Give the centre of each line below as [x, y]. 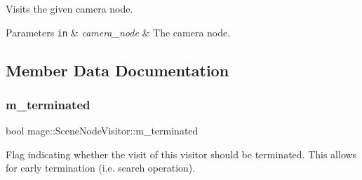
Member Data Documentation [118, 70]
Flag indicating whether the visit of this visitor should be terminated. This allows [181, 154]
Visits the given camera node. [69, 8]
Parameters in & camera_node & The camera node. [118, 32]
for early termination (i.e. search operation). [101, 168]
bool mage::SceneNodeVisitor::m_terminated [102, 131]
